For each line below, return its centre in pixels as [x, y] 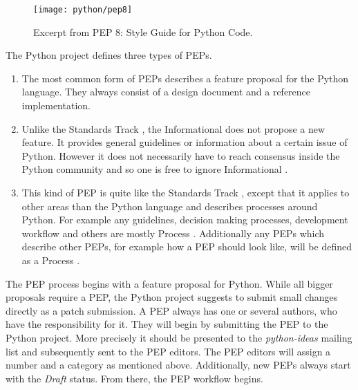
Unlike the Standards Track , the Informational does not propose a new [173, 128]
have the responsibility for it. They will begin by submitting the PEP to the [167, 324]
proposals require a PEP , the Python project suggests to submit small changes [172, 297]
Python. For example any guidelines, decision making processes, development [185, 220]
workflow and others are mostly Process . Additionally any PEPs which [173, 233]
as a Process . [51, 260]
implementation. [56, 105]
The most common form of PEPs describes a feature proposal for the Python [185, 78]
